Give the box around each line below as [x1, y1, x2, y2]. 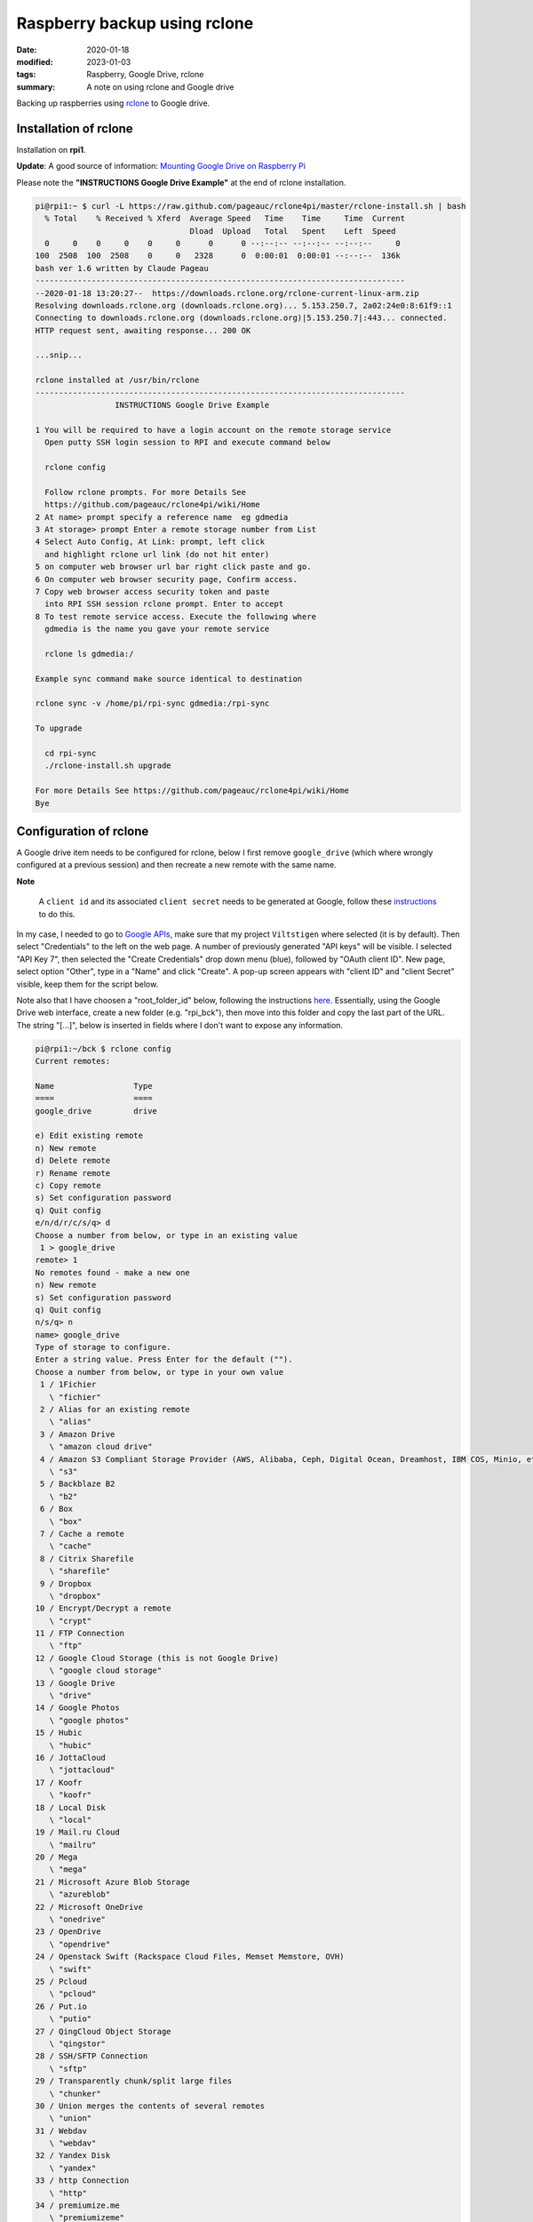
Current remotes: [35, 1056, 111, 1067]
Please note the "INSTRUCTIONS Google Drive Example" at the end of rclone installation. [16, 177, 346, 188]
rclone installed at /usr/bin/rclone [35, 375, 200, 386]
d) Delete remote [35, 1155, 111, 1166]
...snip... [35, 350, 83, 360]
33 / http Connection [35, 2176, 130, 2186]
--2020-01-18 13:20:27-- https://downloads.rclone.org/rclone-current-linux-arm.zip [35, 288, 419, 298]
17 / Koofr [35, 1778, 83, 1787]
